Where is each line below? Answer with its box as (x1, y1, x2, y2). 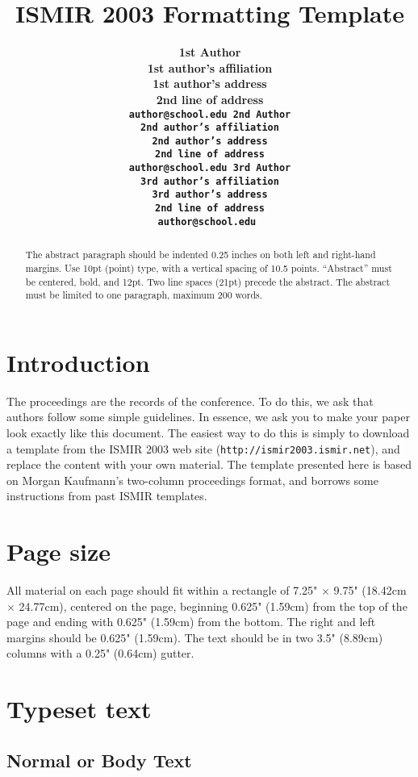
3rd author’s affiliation (140, 175, 279, 187)
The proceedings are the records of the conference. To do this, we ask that (6, 392, 374, 409)
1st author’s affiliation (147, 59, 273, 76)
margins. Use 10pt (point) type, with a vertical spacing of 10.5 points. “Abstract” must (25, 261, 392, 274)
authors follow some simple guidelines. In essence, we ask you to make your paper (6, 408, 410, 425)
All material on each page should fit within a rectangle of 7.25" (6, 582, 318, 599)
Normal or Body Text (6, 747, 192, 772)
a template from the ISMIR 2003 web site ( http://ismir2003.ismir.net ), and (6, 440, 400, 457)
